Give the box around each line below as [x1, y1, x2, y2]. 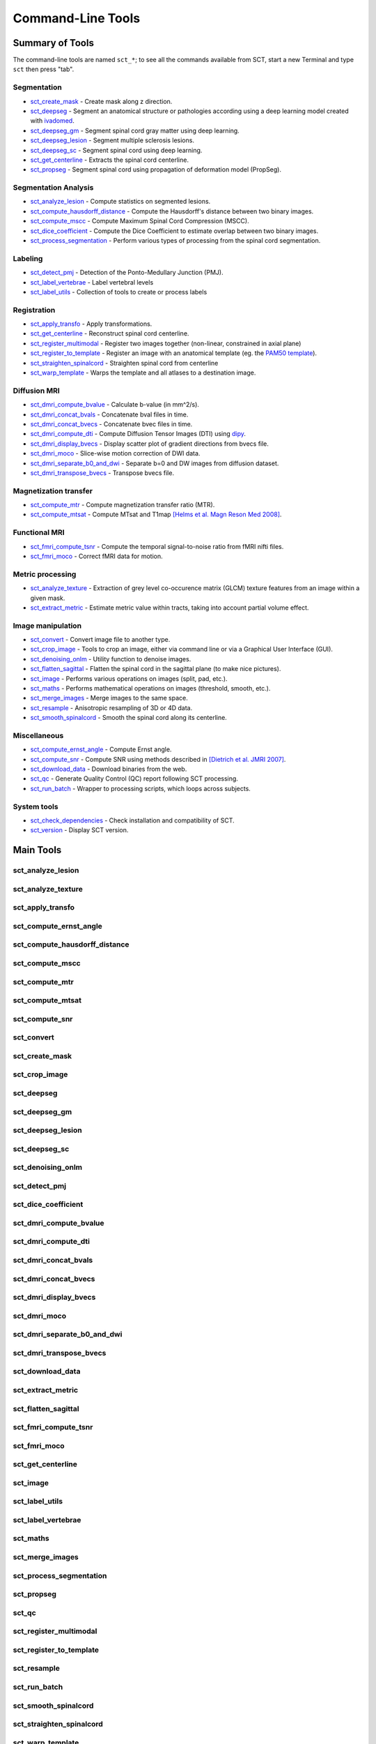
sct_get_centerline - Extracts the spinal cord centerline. [30, 156, 189, 164]
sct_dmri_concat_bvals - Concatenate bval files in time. [30, 410, 189, 419]
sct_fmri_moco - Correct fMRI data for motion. [30, 552, 163, 560]
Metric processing [13, 569, 77, 579]
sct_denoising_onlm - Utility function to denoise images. [30, 654, 191, 663]
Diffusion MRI [13, 386, 61, 396]
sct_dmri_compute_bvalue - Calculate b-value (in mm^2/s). [30, 400, 200, 409]
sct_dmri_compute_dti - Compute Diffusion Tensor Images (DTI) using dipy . [30, 430, 246, 438]
